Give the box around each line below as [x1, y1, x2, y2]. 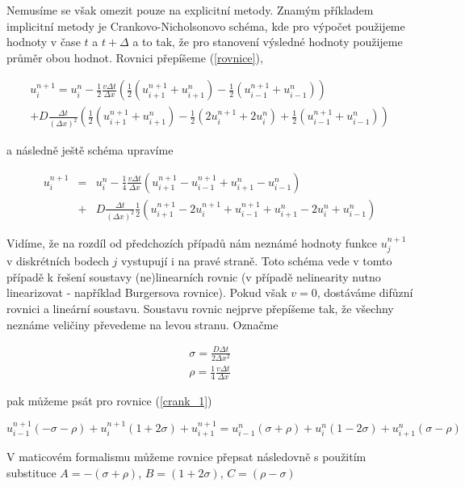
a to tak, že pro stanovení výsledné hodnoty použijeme [132, 33, 403, 50]
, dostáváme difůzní [316, 284, 413, 301]
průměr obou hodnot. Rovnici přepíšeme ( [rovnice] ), [6, 49, 263, 66]
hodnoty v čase [6, 33, 81, 50]
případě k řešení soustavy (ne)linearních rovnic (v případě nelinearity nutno [6, 268, 381, 285]
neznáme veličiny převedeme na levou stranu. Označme [6, 315, 279, 332]
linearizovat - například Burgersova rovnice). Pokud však [6, 284, 287, 301]
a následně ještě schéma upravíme [6, 142, 174, 159]
